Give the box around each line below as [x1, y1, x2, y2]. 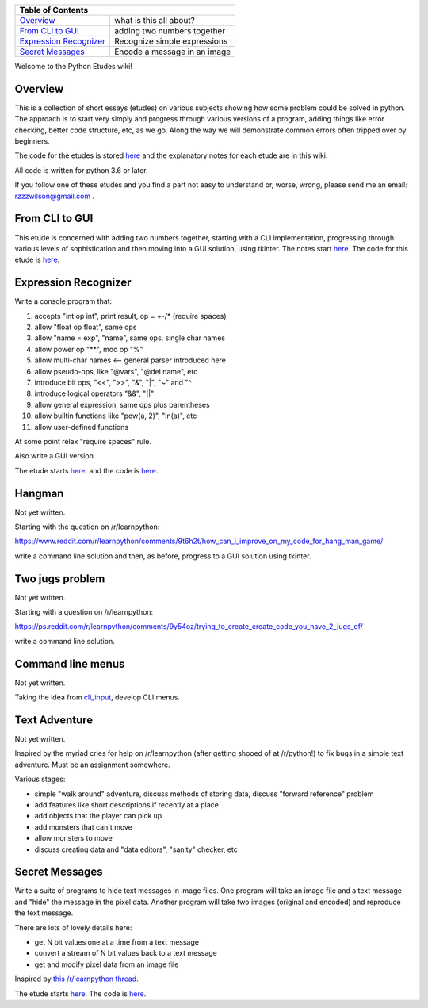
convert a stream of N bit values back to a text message [34, 949, 217, 958]
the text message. [14, 908, 74, 918]
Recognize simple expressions [113, 36, 228, 47]
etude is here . [14, 255, 60, 265]
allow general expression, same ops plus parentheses [34, 400, 210, 409]
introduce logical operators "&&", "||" [34, 389, 155, 398]
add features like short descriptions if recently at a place [34, 800, 220, 810]
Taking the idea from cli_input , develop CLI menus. [14, 692, 181, 702]
